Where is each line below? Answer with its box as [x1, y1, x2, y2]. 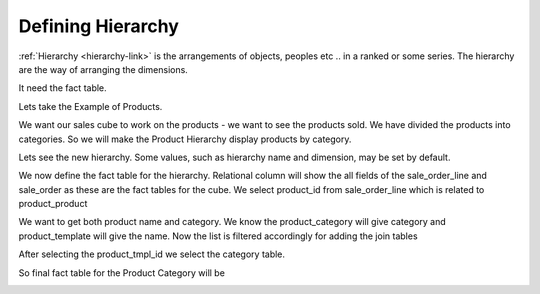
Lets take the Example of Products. [18, 100, 163, 112]
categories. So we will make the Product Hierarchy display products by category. [18, 133, 352, 145]
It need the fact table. [18, 82, 107, 94]
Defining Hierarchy [18, 15, 180, 37]
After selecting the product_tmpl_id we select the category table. [18, 248, 285, 260]
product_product [18, 198, 88, 210]
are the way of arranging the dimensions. [18, 63, 189, 75]
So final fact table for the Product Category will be [18, 266, 225, 279]
